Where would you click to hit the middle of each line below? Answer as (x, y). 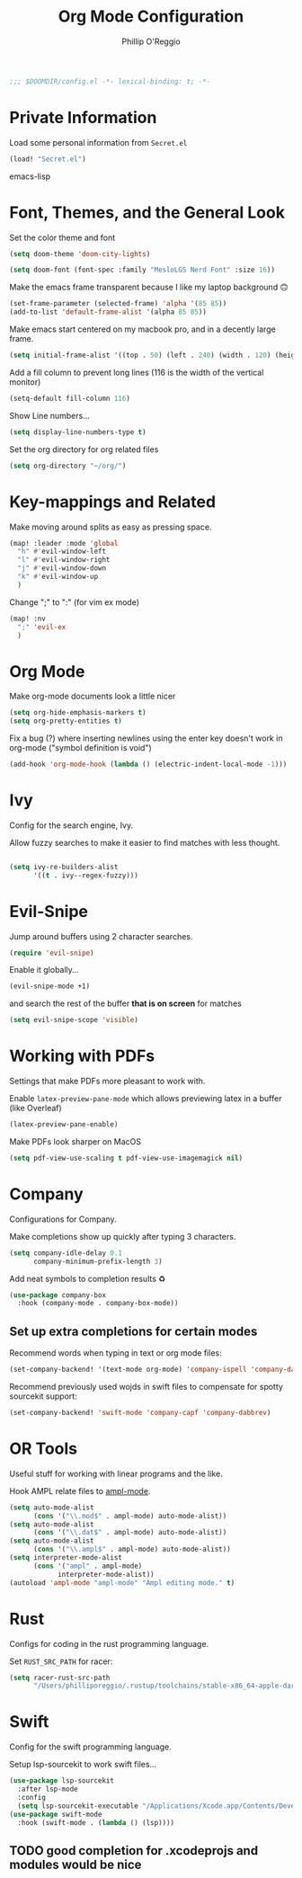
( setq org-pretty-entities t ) (66, 721)
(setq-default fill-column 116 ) (70, 398)
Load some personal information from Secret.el (98, 142)
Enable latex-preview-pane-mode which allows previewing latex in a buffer (146, 1099)
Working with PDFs (82, 1056)
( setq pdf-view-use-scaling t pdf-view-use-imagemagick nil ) (126, 1158)
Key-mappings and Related (113, 502)
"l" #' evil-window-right (64, 560)
